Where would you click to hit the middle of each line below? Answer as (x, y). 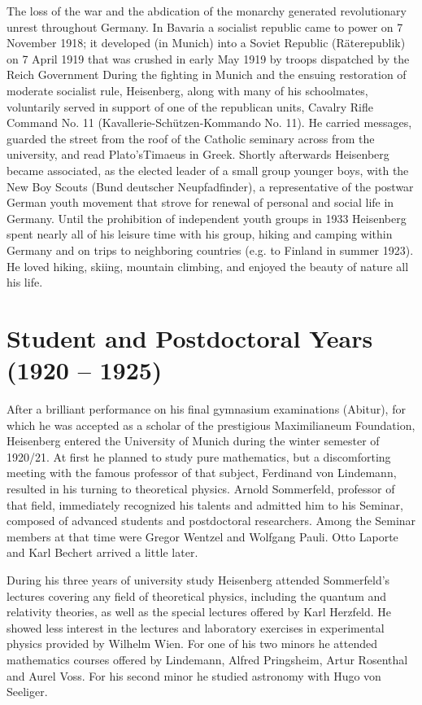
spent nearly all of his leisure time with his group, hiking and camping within (200, 234)
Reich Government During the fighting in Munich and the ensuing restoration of (207, 74)
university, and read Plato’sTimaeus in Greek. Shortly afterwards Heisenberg (198, 154)
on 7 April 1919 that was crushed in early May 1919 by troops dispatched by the (208, 58)
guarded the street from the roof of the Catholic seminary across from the (191, 138)
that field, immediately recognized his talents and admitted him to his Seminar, (205, 504)
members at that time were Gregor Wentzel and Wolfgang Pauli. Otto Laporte (202, 536)
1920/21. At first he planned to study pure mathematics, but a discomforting (199, 456)
